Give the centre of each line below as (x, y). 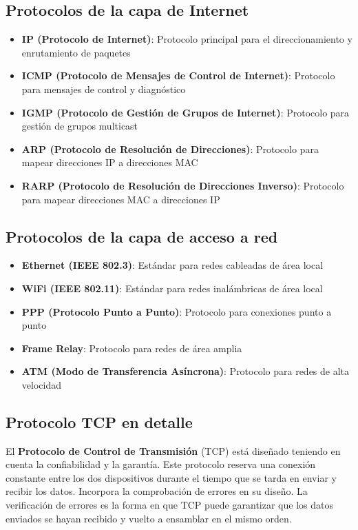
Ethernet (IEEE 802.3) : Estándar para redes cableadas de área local (172, 265)
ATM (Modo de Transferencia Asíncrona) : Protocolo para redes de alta (186, 371)
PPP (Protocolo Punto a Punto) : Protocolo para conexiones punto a (177, 311)
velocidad (41, 384)
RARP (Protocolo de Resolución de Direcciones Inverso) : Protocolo (183, 185)
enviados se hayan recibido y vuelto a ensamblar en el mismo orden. (149, 518)
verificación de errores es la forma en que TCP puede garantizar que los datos (169, 505)
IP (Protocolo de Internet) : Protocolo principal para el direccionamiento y (187, 39)
